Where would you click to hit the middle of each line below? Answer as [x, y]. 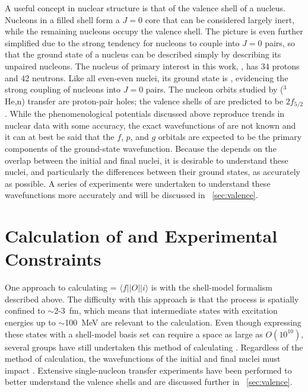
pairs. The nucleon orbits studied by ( [215, 89]
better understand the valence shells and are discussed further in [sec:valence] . [149, 382]
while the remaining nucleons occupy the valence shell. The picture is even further [154, 31]
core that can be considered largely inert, [220, 19]
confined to [25, 310]
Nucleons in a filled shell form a [62, 19]
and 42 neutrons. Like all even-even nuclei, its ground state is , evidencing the [147, 77]
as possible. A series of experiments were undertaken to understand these [138, 183]
